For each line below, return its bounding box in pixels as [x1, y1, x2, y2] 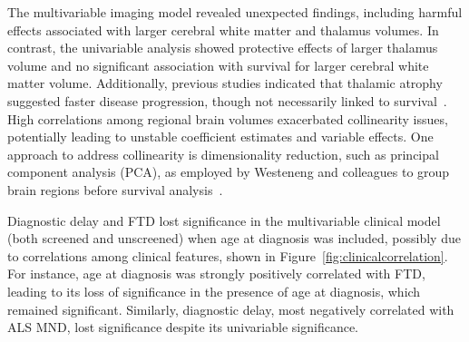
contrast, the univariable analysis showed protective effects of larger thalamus [7, 38, 438, 57]
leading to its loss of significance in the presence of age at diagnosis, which [7, 281, 421, 300]
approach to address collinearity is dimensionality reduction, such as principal [7, 144, 439, 163]
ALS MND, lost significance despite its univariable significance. [7, 318, 358, 337]
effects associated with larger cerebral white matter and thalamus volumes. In [7, 20, 439, 39]
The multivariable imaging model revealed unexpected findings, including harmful [7, 3, 463, 21]
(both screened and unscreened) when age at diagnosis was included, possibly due [7, 229, 461, 248]
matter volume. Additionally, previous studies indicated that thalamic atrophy [7, 73, 443, 93]
